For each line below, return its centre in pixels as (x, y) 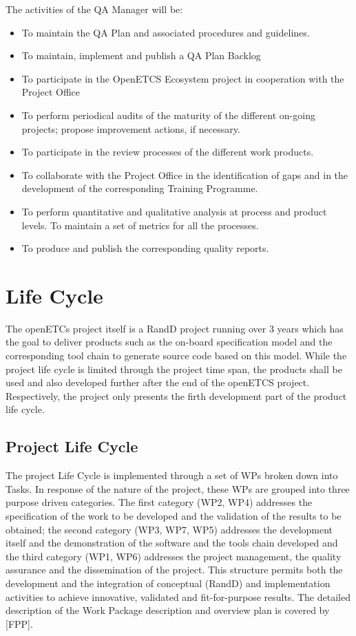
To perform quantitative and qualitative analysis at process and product (174, 211)
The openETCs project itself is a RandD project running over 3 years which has (175, 328)
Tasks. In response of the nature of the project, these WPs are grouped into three (178, 488)
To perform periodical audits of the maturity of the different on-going (168, 115)
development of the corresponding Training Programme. (140, 188)
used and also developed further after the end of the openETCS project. (158, 382)
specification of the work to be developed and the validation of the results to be (174, 515)
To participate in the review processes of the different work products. (168, 152)
